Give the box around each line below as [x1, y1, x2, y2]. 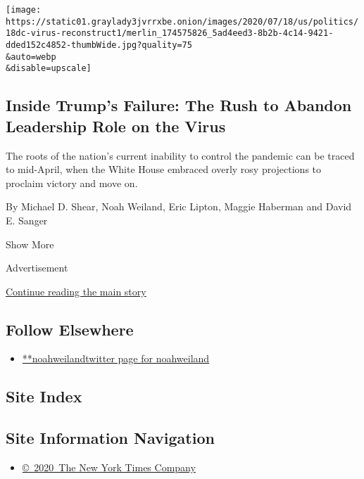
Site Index [6, 385, 82, 407]
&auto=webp [6, 51, 56, 62]
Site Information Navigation [6, 427, 215, 449]
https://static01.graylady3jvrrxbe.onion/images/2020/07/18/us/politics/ [6, 16, 359, 27]
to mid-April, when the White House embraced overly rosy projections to [6, 162, 322, 177]
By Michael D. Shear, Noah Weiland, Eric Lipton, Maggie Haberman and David [6, 199, 352, 214]
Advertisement [6, 260, 68, 275]
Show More [6, 236, 54, 251]
